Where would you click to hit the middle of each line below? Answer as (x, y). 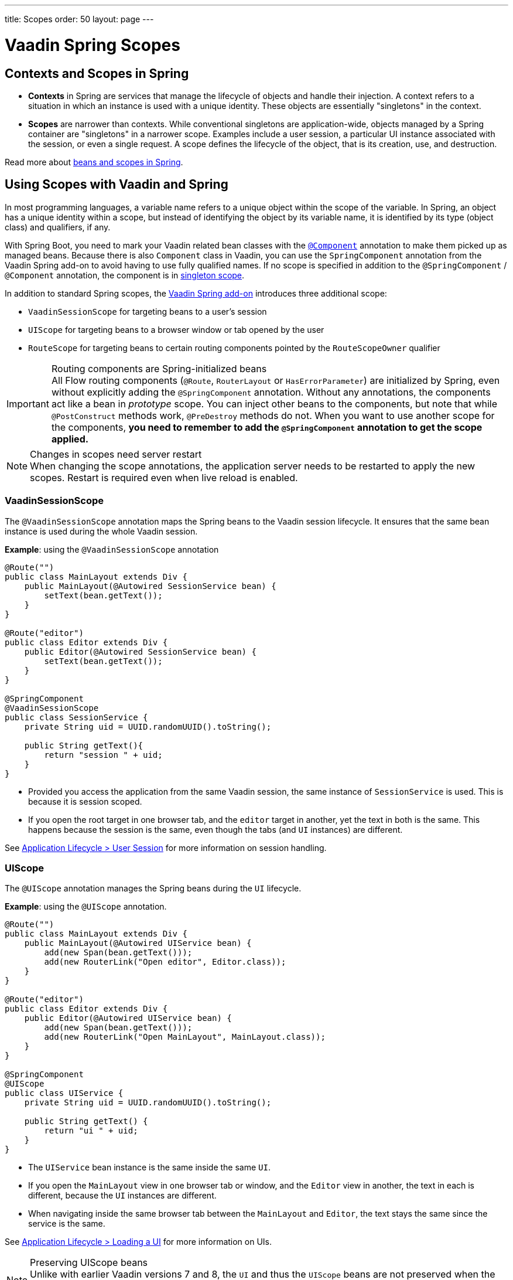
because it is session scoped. (85, 801)
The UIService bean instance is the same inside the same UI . (149, 1167)
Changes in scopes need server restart (116, 454)
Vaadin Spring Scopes (93, 45)
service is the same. (67, 1224)
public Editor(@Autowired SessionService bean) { (140, 651)
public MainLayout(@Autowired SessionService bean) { (150, 586)
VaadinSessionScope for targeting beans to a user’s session (148, 311)
